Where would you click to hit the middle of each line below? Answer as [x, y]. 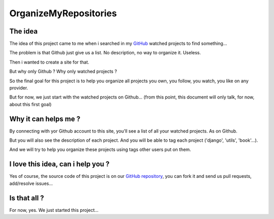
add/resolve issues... [31, 183]
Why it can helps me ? [45, 119]
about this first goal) [30, 104]
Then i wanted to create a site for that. [49, 62]
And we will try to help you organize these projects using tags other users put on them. [100, 149]
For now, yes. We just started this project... [54, 210]
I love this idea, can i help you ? [60, 164]
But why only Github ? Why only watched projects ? [63, 72]
